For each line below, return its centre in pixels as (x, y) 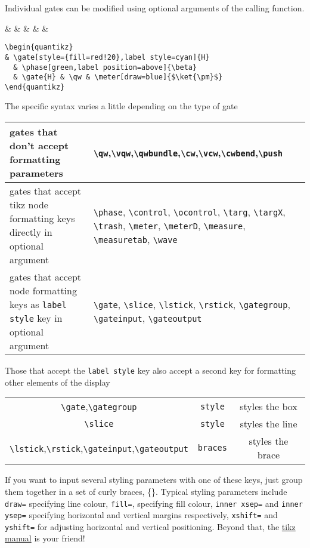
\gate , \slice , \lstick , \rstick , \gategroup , (192, 304)
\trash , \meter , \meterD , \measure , (169, 225)
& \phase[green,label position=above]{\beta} (105, 67)
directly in (31, 232)
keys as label (38, 304)
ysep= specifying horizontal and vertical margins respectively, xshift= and (141, 515)
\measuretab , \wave (135, 239)
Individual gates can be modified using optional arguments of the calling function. (155, 8)
